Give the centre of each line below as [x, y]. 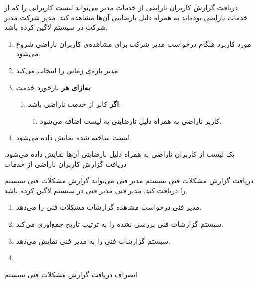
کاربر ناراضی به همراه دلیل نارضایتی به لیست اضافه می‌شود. [131, 120]
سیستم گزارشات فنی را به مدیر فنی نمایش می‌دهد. [93, 240]
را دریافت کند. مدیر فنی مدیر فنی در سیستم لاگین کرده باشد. [96, 190]
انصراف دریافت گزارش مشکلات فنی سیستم [71, 274]
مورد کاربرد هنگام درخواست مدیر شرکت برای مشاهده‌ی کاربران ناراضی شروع [133, 44]
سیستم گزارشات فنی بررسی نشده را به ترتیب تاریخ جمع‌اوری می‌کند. [120, 223]
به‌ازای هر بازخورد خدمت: [54, 87]
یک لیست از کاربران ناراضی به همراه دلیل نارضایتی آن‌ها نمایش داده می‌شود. [120, 154]
